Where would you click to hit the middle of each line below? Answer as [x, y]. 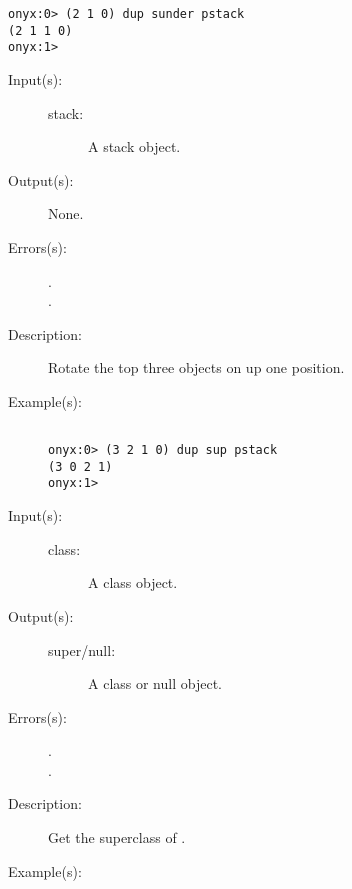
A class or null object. [155, 683]
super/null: [82, 649]
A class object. [133, 582]
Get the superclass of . [117, 837]
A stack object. [134, 146]
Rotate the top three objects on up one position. [196, 367]
